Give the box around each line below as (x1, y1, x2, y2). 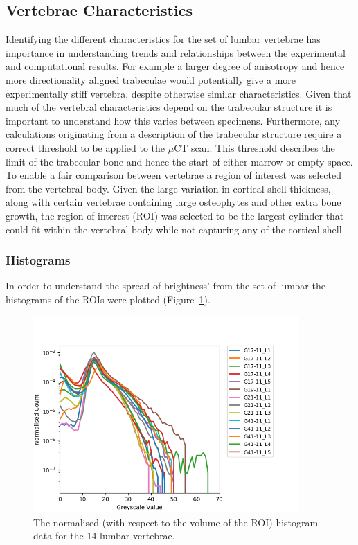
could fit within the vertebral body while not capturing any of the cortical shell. (6, 222, 345, 236)
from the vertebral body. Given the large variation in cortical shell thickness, (6, 181, 331, 195)
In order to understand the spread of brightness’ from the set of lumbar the (6, 278, 325, 293)
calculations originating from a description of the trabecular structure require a (6, 127, 342, 141)
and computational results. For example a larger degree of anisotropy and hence (6, 59, 345, 73)
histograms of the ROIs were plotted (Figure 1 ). (6, 292, 211, 306)
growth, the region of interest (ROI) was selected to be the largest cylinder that (6, 208, 344, 222)
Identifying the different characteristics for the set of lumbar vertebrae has (6, 32, 321, 46)
